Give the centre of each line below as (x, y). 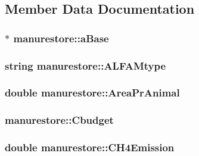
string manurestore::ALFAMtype (85, 65)
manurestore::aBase (61, 38)
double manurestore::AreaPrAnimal (92, 93)
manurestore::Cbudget (59, 120)
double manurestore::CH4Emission (90, 147)
